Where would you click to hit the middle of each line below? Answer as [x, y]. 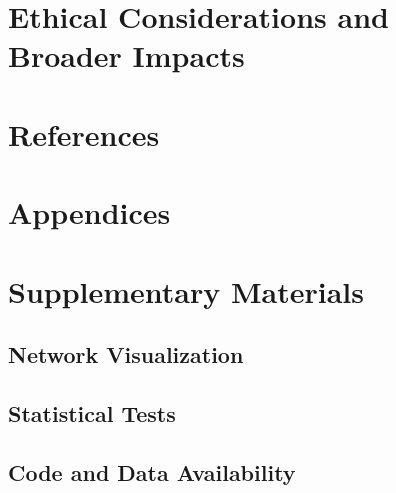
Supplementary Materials [186, 290]
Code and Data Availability [152, 471]
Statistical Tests [92, 412]
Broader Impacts [126, 55]
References [84, 133]
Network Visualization [126, 354]
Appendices [89, 212]
